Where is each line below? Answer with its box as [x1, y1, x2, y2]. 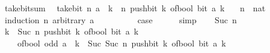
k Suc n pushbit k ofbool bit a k [4, 25, 139, 38]
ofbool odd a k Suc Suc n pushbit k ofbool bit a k [17, 36, 226, 49]
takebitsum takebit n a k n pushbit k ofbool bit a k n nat [4, 2, 266, 14]
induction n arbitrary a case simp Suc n [4, 13, 237, 26]
